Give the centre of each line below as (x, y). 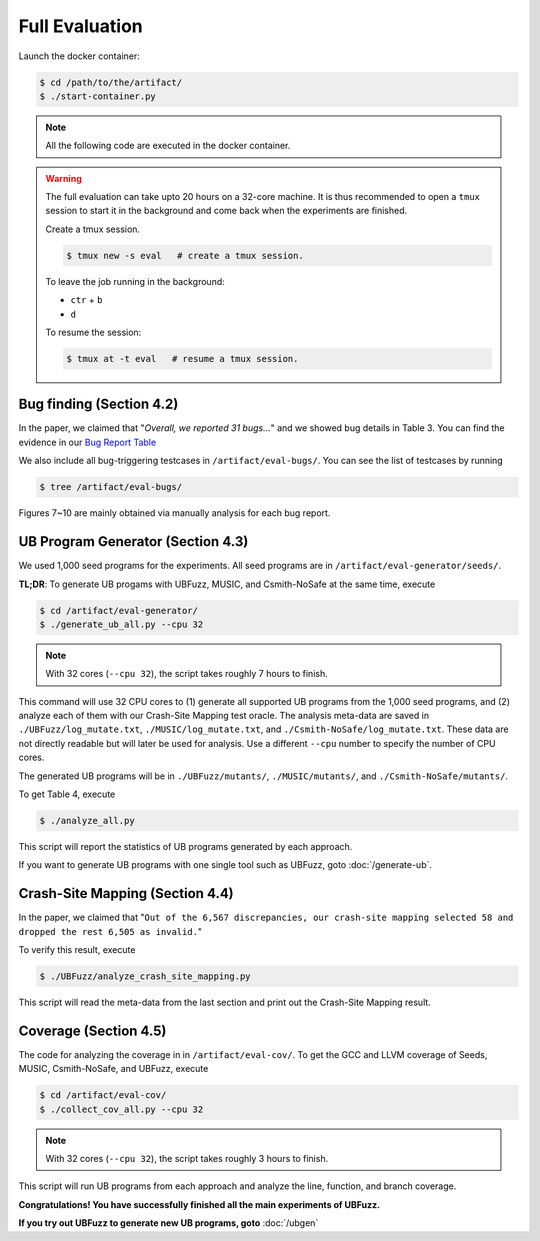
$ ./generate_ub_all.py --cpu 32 (121, 624)
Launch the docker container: (79, 56)
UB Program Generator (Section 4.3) (133, 541)
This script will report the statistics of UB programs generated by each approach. (185, 846)
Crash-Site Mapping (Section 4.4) (126, 893)
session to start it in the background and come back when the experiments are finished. (226, 211)
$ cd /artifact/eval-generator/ (119, 610)
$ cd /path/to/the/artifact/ (111, 82)
